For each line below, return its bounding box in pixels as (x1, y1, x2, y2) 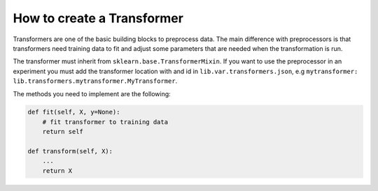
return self (42, 128, 84, 136)
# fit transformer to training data (42, 118, 168, 125)
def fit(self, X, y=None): (27, 108, 120, 116)
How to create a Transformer (13, 10, 183, 26)
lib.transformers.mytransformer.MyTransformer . (13, 77, 178, 85)
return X (42, 167, 73, 174)
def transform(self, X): (27, 147, 113, 155)
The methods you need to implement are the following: (13, 89, 171, 98)
